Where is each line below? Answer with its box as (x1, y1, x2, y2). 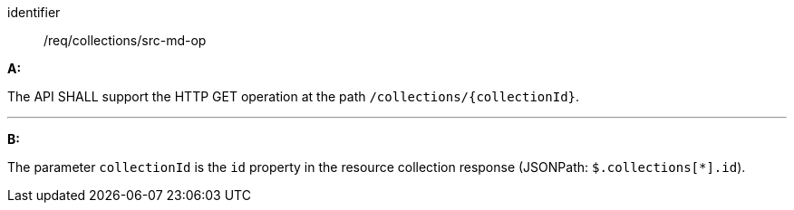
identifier (7, 5, 61, 20)
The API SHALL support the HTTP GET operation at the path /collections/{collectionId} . (7, 89, 580, 104)
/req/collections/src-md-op (44, 33, 207, 48)
